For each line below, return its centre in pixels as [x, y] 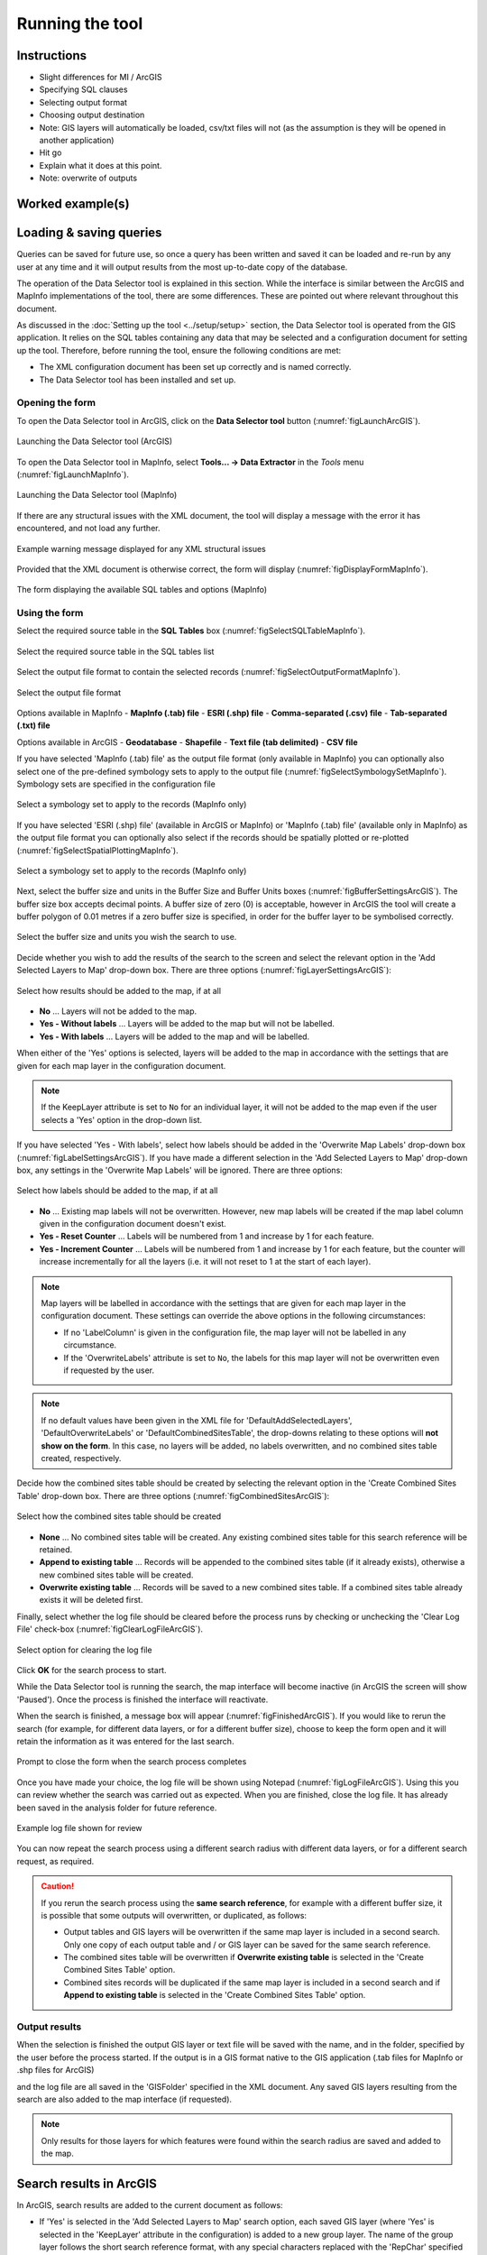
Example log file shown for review [80, 1827]
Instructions [52, 55]
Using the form [50, 613]
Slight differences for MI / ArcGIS [101, 78]
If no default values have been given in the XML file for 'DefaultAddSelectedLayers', [197, 1420]
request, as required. [55, 1861]
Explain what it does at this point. [101, 165]
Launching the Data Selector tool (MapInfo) [97, 495]
